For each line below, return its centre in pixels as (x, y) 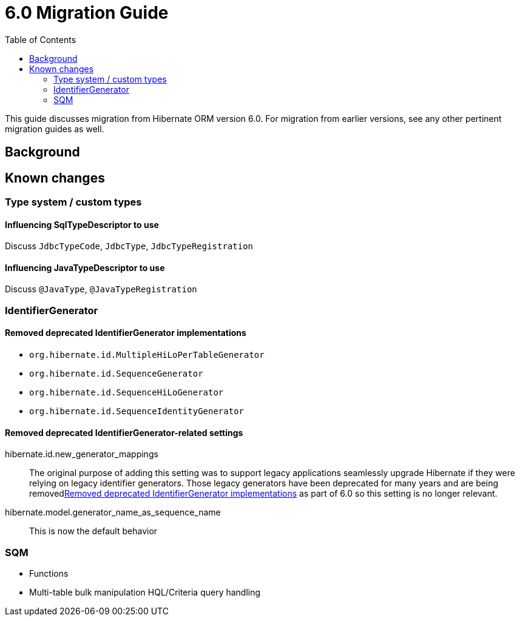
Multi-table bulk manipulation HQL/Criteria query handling (145, 592)
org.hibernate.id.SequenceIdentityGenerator (137, 411)
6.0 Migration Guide (87, 13)
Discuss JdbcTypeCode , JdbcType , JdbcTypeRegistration (129, 246)
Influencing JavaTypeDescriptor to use (85, 267)
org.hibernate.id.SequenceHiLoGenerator (127, 393)
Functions (49, 574)
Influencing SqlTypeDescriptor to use (82, 224)
